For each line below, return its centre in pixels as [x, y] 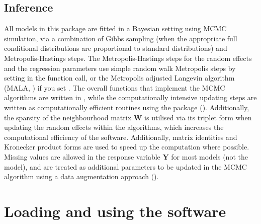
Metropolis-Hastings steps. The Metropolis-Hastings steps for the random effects [128, 58]
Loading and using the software [115, 211]
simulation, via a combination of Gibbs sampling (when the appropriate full [121, 38]
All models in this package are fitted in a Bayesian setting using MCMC [115, 28]
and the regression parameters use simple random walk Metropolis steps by [120, 68]
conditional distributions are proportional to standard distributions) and [116, 48]
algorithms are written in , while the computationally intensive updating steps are [130, 97]
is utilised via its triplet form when [198, 117]
